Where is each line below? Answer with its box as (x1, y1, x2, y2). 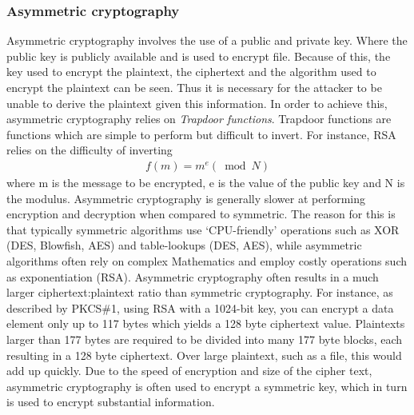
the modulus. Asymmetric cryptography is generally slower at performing (6, 190, 365, 206)
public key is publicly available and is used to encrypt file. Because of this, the (6, 47, 391, 64)
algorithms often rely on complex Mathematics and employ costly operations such (6, 252, 407, 269)
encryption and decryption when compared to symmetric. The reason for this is (6, 206, 396, 222)
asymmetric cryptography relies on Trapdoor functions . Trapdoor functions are (6, 110, 392, 127)
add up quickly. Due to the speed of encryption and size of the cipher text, (6, 362, 372, 379)
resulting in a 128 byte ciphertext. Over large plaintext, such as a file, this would (6, 346, 402, 363)
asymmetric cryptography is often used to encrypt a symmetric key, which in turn (6, 377, 408, 394)
